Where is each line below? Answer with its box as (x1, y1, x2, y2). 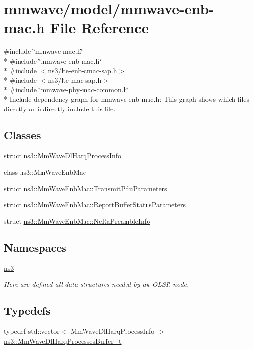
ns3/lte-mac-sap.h (48, 75, 102, 85)
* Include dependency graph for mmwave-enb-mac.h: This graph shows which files (4, 94, 250, 104)
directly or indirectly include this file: (4, 103, 116, 113)
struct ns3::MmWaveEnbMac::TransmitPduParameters (4, 183, 167, 193)
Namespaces (4, 240, 66, 255)
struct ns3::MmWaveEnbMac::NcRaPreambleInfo (4, 216, 150, 226)
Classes (4, 127, 41, 142)
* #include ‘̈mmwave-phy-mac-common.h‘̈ (4, 84, 129, 94)
